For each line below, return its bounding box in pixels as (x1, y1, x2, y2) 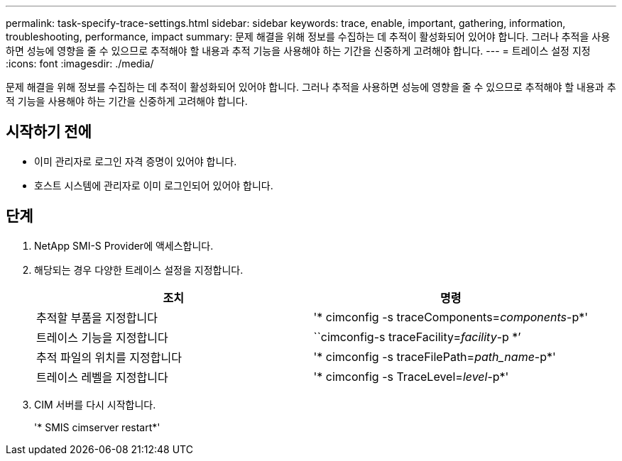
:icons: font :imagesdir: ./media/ (6, 57, 154, 70)
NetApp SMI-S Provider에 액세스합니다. (34, 239, 214, 252)
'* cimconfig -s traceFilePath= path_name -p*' (313, 349, 556, 364)
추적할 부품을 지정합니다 (36, 310, 158, 325)
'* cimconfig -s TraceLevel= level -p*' (313, 369, 509, 384)
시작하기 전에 (6, 123, 92, 141)
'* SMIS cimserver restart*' (34, 421, 160, 433)
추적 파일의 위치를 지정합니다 (36, 350, 182, 365)
